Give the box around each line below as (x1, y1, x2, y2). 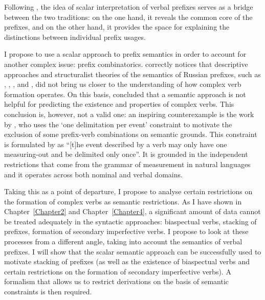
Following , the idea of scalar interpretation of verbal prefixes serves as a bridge (4, 2, 253, 12)
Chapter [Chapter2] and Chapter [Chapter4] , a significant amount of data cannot (4, 206, 261, 217)
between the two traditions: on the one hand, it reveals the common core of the (4, 11, 253, 22)
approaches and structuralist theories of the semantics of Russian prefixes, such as (4, 68, 261, 79)
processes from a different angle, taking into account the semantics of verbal (4, 236, 242, 247)
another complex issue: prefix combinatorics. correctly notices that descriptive (4, 58, 248, 69)
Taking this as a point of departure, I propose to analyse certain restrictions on (4, 186, 253, 197)
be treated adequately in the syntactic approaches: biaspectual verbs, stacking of (4, 216, 257, 226)
